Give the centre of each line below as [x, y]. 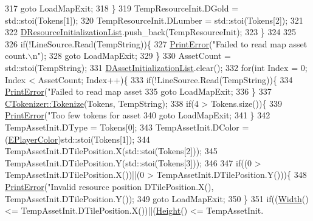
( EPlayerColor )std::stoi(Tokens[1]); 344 [77, 139]
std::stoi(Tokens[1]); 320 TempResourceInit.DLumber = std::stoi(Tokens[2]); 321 [154, 20]
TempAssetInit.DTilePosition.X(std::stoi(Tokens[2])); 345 [111, 151]
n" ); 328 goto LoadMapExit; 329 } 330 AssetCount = [132, 56]
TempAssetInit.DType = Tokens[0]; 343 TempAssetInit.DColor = [127, 127]
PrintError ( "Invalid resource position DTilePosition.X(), [109, 186]
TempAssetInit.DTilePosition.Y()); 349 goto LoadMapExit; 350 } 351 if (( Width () [157, 198]
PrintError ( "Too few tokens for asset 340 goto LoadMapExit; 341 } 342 [138, 115]
